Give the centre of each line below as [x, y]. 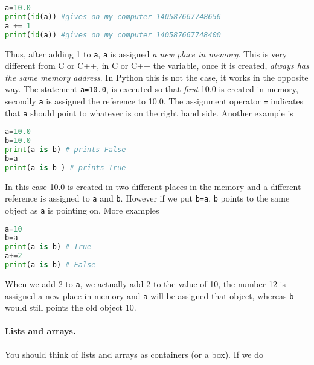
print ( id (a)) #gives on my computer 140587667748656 [113, 17]
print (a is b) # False [50, 265]
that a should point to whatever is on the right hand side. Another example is [149, 113]
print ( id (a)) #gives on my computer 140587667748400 [113, 35]
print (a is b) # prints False [66, 150]
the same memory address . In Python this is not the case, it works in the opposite [157, 77]
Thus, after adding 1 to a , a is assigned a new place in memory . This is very [146, 53]
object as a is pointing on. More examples [82, 210]
